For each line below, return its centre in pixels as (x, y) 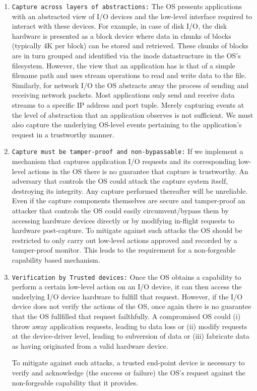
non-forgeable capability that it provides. (75, 382)
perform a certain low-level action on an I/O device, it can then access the (127, 287)
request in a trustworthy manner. (63, 134)
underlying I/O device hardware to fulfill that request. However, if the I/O (127, 296)
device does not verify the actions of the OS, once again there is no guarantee (132, 306)
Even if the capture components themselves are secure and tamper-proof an (128, 201)
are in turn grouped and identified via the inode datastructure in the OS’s (126, 56)
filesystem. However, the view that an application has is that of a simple (123, 65)
